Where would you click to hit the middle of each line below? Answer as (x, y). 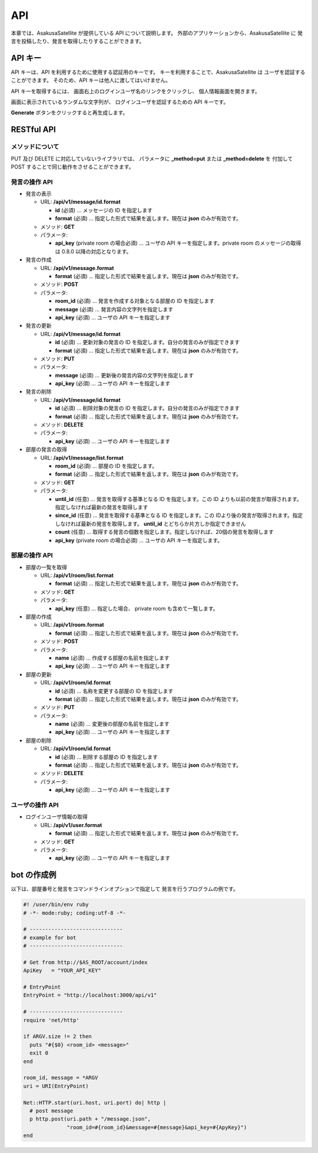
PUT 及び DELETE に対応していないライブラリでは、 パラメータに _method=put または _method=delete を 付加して (152, 159)
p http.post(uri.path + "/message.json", (90, 1119)
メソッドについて (35, 147)
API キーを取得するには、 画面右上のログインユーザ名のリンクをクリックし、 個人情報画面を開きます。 (135, 91)
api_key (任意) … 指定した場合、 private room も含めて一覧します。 (137, 608)
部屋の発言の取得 (46, 449)
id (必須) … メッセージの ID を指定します (104, 210)
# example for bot (50, 938)
